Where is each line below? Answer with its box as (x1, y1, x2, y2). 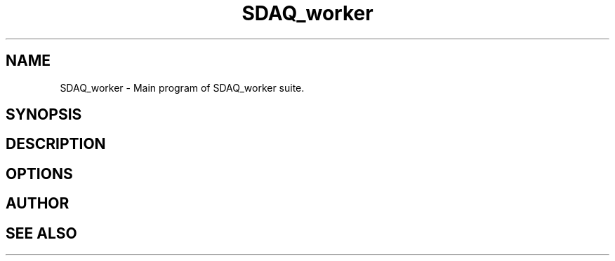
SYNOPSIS (6, 106, 82, 124)
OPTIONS (6, 164, 73, 183)
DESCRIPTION (6, 135, 106, 153)
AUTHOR (6, 195, 70, 213)
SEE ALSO (6, 224, 77, 242)
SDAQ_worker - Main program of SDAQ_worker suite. (60, 81, 305, 94)
